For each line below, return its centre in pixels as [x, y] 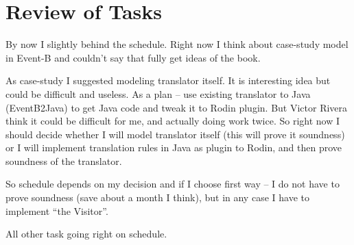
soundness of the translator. [64, 160]
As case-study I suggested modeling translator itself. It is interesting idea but [168, 80]
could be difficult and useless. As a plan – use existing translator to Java [158, 93]
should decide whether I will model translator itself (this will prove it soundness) [175, 134]
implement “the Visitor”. [57, 210]
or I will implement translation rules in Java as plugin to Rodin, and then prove [174, 147]
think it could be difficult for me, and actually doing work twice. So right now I [173, 121]
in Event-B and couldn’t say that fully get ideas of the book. [133, 57]
